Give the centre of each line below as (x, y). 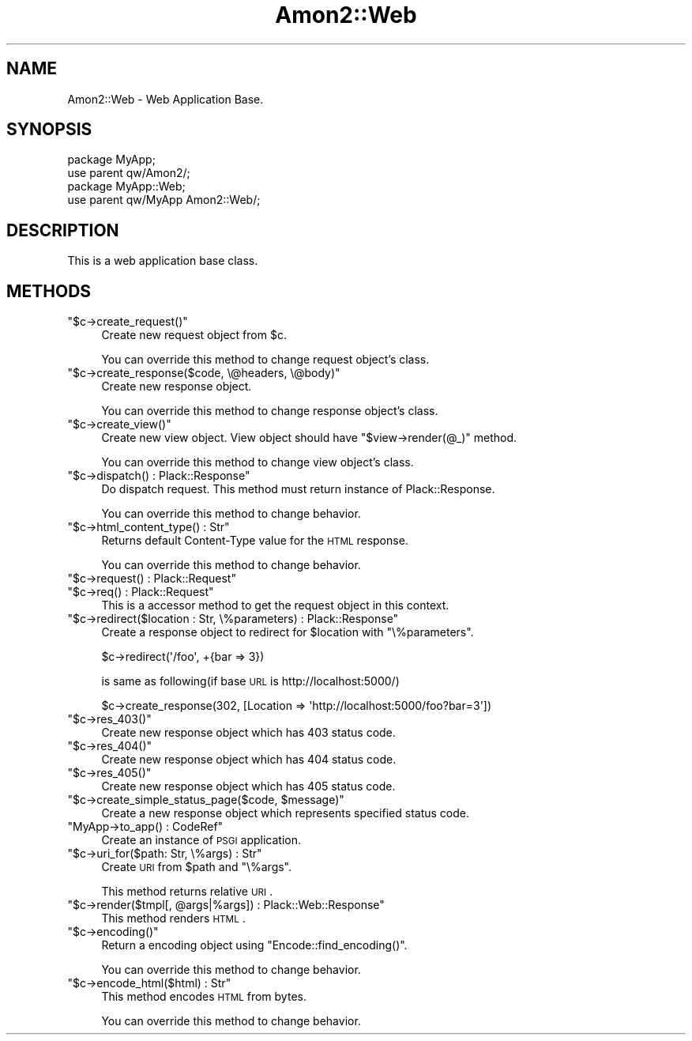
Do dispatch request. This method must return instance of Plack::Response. (298, 489)
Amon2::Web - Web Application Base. (165, 99)
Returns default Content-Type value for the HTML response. (255, 541)
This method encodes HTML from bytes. (204, 997)
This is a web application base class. (163, 261)
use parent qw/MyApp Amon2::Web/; (164, 200)
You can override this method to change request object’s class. (265, 360)
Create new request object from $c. (194, 335)
